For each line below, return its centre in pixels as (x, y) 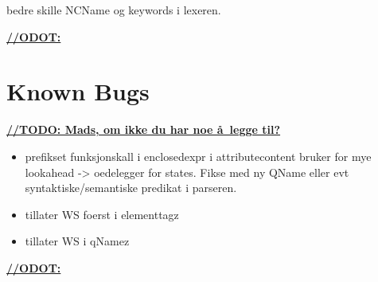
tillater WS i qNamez (77, 241)
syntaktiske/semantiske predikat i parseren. (131, 188)
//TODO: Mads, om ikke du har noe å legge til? (144, 129)
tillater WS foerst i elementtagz (102, 214)
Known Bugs (78, 91)
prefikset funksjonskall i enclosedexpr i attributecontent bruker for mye (198, 156)
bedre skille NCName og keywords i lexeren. (114, 10)
